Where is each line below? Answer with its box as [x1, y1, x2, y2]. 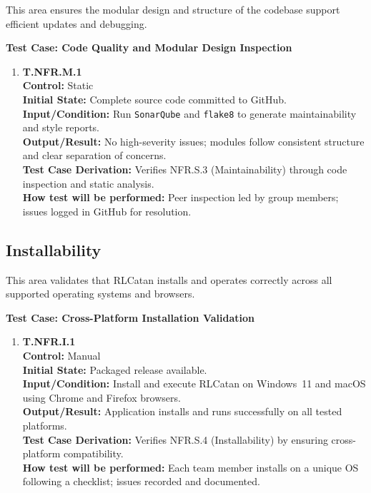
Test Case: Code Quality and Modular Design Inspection [6, 40, 292, 55]
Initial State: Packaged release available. [22, 362, 207, 377]
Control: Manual [22, 347, 101, 362]
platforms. [22, 417, 67, 432]
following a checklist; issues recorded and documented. [22, 474, 260, 489]
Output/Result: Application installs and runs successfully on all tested [22, 404, 342, 419]
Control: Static [22, 78, 94, 93]
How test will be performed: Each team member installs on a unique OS [22, 459, 359, 474]
